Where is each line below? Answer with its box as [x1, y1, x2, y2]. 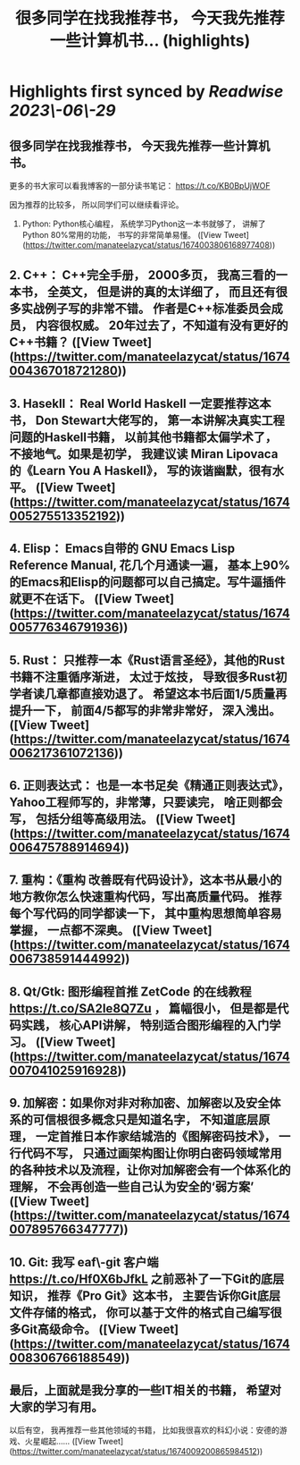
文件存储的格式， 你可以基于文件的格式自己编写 [9, 1305, 271, 1320]
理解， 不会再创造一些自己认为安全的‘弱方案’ [9, 1180, 254, 1195]
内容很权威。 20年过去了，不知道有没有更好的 [35, 318, 288, 334]
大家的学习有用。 [9, 1399, 104, 1414]
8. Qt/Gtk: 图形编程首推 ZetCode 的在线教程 [9, 984, 252, 999]
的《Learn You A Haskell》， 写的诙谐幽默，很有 [9, 462, 272, 478]
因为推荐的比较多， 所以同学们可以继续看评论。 [9, 199, 184, 210]
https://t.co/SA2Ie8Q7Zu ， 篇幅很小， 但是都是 [9, 1001, 278, 1016]
